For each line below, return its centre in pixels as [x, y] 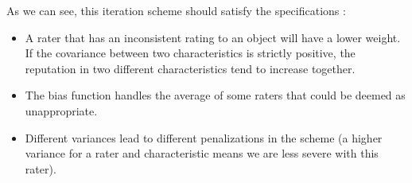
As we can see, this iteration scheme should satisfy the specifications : [176, 10]
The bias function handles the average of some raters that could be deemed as [215, 95]
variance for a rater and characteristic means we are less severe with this [202, 153]
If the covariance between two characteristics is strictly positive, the [190, 53]
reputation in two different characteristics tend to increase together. [190, 68]
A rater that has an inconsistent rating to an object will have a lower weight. [213, 37]
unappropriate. [61, 110]
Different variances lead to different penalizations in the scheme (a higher [204, 137]
